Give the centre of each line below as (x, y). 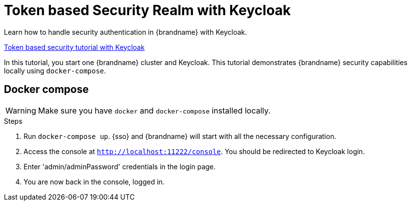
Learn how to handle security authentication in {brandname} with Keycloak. (125, 32)
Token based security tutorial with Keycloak (74, 47)
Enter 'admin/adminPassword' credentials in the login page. (120, 166)
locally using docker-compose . (55, 70)
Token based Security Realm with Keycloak (147, 10)
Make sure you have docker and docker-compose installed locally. (154, 110)
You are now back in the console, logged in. (94, 182)
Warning (21, 110)
